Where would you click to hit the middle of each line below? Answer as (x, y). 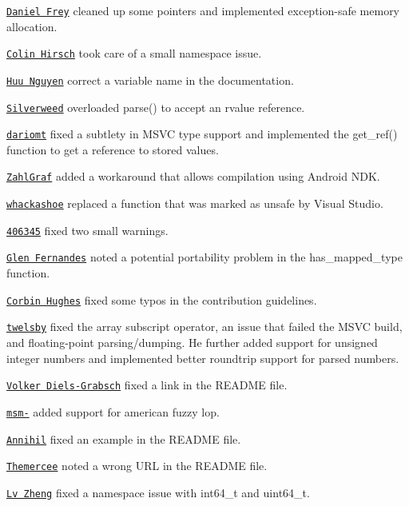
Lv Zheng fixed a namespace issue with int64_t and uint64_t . (158, 492)
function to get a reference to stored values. (113, 149)
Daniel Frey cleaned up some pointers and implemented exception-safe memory (203, 10)
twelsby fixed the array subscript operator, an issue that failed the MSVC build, (204, 327)
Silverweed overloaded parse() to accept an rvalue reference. (156, 107)
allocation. (32, 26)
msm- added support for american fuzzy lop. (113, 411)
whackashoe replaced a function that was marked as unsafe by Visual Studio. (195, 203)
